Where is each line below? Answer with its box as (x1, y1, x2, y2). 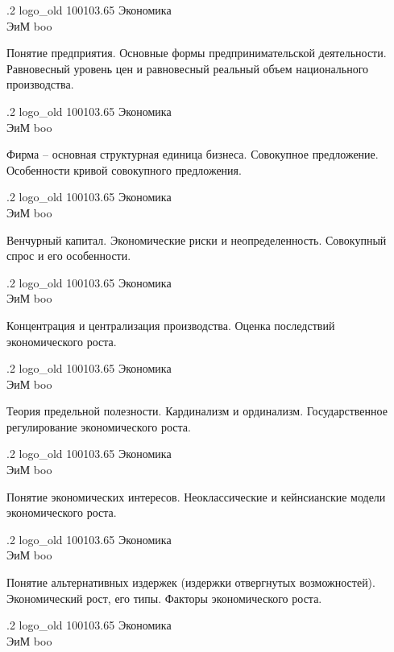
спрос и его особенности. (6, 247, 131, 264)
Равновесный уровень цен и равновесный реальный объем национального (6, 60, 369, 76)
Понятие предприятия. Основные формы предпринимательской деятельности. (6, 44, 387, 61)
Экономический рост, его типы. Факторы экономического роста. (6, 589, 322, 606)
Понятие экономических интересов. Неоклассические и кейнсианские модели (6, 488, 386, 505)
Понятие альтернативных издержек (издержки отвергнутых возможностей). (6, 574, 375, 591)
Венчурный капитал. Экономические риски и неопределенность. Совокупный (6, 231, 387, 248)
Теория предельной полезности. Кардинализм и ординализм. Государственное (6, 402, 388, 419)
